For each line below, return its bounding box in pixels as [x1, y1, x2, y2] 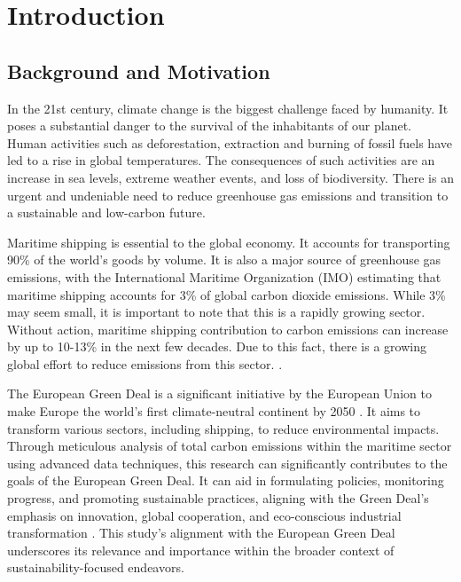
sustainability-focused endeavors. [7, 558, 184, 577]
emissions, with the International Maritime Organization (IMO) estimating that [7, 267, 441, 286]
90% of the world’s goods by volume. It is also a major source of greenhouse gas [7, 250, 441, 269]
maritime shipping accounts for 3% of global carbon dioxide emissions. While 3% [7, 285, 446, 303]
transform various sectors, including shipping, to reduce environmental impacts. [7, 419, 440, 437]
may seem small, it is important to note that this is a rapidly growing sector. [7, 303, 426, 321]
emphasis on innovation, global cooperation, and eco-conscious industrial [7, 506, 402, 524]
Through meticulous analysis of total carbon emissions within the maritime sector [7, 436, 452, 455]
